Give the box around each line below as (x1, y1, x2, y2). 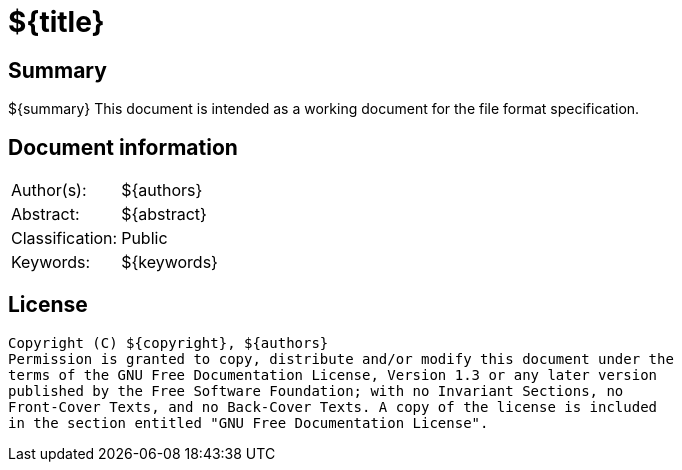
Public (121, 228, 168, 249)
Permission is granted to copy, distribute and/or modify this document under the (8, 350, 674, 367)
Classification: (11, 228, 118, 249)
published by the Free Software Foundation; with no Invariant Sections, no (8, 382, 624, 399)
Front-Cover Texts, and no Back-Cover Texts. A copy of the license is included (8, 398, 658, 415)
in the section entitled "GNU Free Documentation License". (8, 414, 489, 431)
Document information (8, 134, 238, 160)
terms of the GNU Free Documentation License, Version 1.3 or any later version (8, 366, 658, 383)
